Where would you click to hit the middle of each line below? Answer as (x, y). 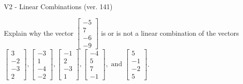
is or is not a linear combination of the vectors (170, 33)
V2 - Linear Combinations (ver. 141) (58, 6)
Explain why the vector (39, 33)
